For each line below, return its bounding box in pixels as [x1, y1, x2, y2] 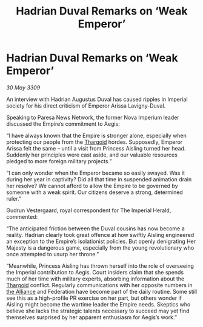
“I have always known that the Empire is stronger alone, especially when [6, 132, 187, 139]
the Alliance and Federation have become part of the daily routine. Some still [6, 288, 198, 295]
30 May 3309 [6, 83, 41, 91]
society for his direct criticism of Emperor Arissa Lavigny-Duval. [6, 102, 166, 109]
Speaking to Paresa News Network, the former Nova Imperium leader [6, 114, 180, 121]
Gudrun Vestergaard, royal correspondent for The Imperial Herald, [6, 207, 171, 214]
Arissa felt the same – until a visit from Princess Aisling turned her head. [6, 144, 186, 152]
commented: [6, 213, 38, 220]
